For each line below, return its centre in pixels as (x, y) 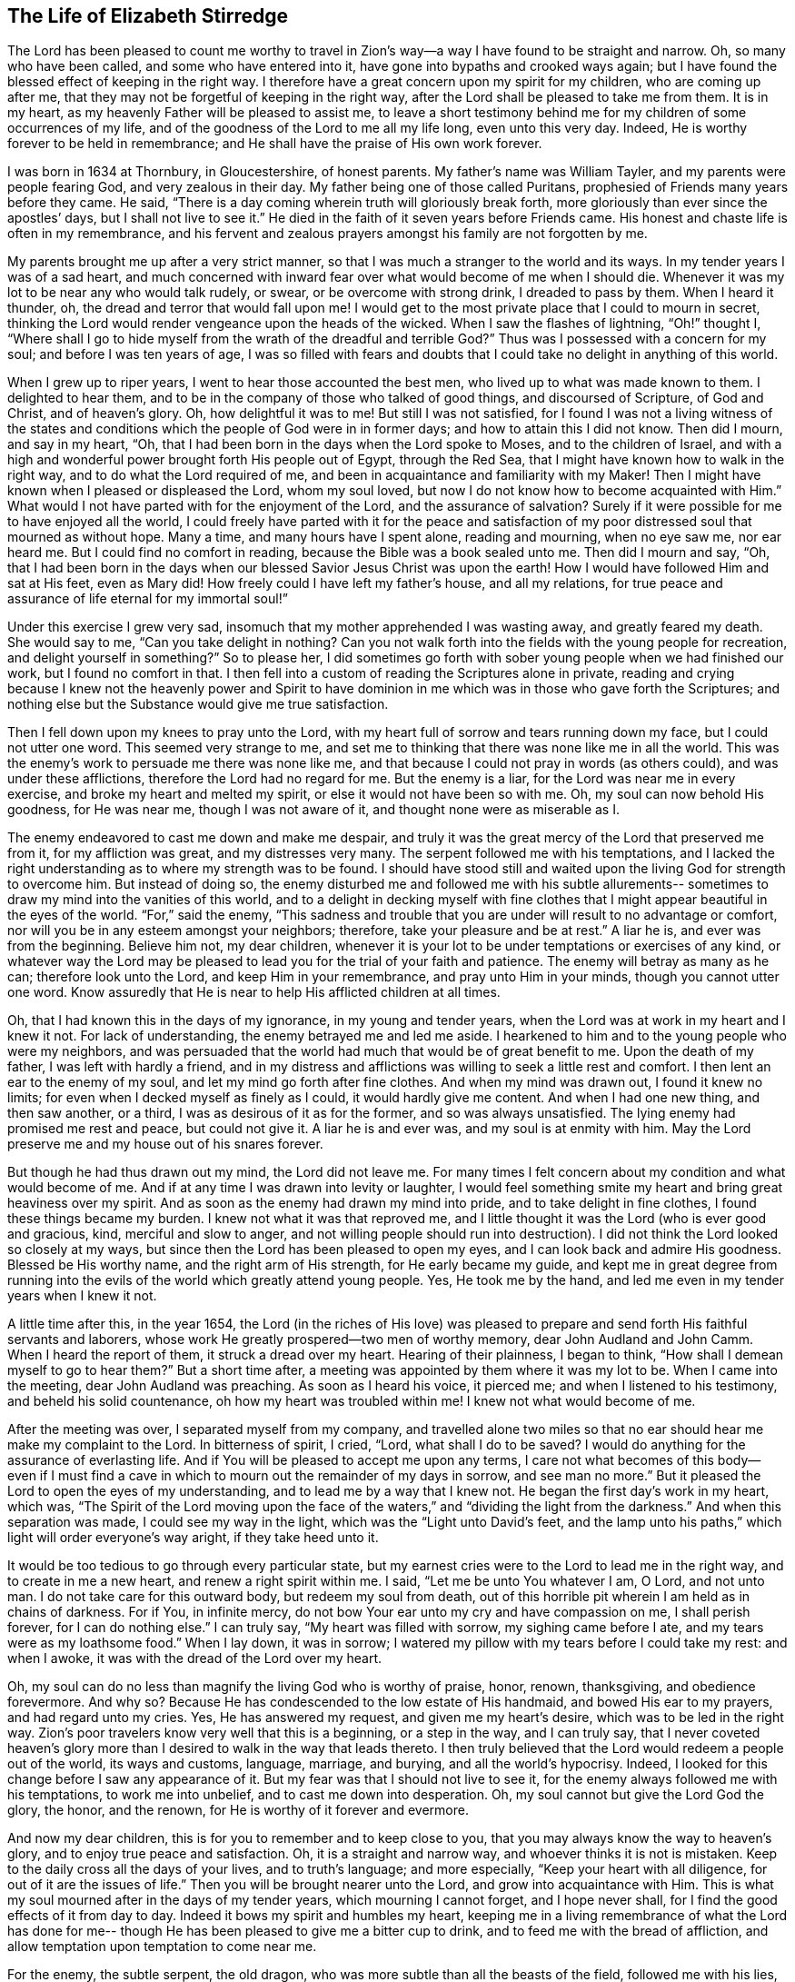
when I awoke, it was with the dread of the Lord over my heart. (195, 1658)
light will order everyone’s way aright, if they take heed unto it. (193, 1538)
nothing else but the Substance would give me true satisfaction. (198, 704)
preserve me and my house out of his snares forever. (165, 1144)
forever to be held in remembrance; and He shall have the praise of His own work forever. (275, 144)
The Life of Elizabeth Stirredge (148, 16)
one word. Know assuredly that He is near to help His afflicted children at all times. (254, 992)
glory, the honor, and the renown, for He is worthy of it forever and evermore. (238, 1810)
